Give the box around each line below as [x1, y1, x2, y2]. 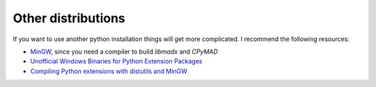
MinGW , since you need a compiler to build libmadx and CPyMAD [30, 47, 219, 56]
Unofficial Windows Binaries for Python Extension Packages [30, 57, 203, 65]
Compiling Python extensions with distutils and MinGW [30, 67, 188, 75]
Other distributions [13, 10, 125, 26]
